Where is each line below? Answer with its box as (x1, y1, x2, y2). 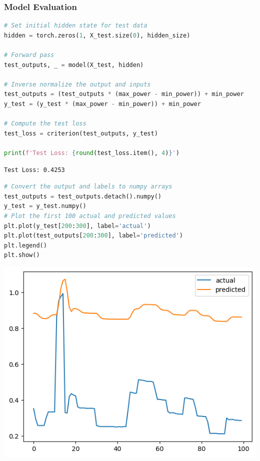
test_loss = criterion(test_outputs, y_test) (4, 129, 158, 137)
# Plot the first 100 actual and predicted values (4, 212, 176, 219)
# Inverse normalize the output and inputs (4, 80, 151, 88)
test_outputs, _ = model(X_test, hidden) (4, 61, 144, 68)
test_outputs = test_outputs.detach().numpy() (4, 192, 162, 200)
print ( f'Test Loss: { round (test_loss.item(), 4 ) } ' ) (4, 149, 179, 156)
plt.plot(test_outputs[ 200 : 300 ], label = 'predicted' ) (4, 232, 183, 239)
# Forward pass (4, 51, 54, 58)
